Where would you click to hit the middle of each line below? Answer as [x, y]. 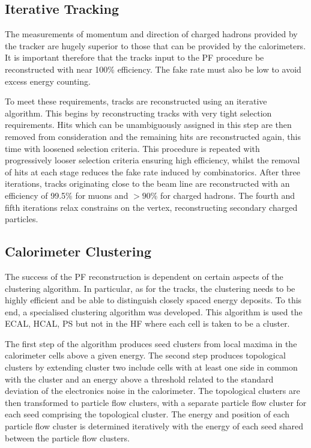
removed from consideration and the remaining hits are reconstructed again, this [153, 136]
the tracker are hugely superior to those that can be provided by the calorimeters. [155, 45]
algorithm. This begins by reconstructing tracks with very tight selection [138, 113]
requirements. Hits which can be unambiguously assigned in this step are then [148, 125]
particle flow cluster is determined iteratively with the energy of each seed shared [154, 426]
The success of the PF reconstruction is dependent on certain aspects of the [144, 276]
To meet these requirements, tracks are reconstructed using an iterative [136, 101]
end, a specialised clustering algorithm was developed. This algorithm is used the [154, 311]
